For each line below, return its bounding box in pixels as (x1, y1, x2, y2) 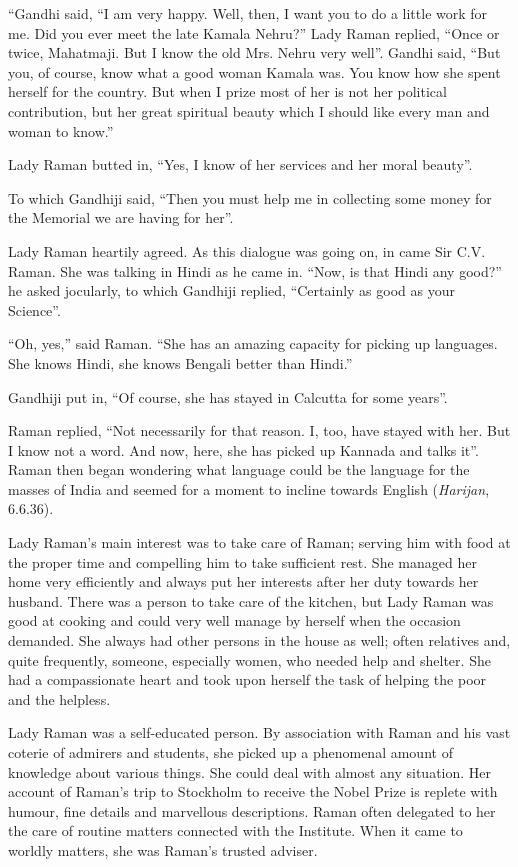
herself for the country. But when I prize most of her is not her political (8, 81, 447, 102)
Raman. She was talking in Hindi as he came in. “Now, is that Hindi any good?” (8, 260, 502, 281)
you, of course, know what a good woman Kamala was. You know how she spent (8, 61, 501, 82)
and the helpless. (8, 688, 111, 709)
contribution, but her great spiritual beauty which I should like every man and (8, 100, 490, 121)
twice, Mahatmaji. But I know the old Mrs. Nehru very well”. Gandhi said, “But (8, 42, 501, 63)
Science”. (8, 299, 61, 320)
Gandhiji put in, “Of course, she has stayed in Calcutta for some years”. (8, 386, 448, 407)
